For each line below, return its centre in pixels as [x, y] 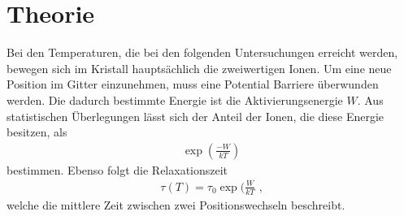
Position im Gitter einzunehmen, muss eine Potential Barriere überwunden [193, 84]
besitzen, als [37, 132]
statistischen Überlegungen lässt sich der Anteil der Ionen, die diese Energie [195, 116]
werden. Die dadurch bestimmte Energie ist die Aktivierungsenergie [175, 99]
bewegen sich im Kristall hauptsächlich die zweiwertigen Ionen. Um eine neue [199, 68]
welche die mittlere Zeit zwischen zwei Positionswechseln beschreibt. [176, 204]
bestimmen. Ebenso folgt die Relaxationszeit [117, 169]
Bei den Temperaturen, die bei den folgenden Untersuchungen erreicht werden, [202, 52]
